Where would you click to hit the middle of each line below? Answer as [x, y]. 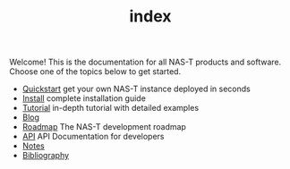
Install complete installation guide [84, 98]
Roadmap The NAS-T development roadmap [104, 127]
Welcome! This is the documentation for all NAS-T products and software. [145, 62]
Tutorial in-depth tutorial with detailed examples [111, 108]
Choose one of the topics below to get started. [95, 72]
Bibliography [46, 156]
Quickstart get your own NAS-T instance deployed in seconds [136, 89]
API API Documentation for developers [93, 137]
